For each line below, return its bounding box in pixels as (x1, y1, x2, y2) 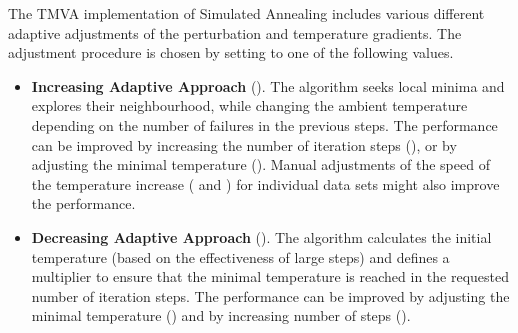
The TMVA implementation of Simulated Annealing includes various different (8, 3, 485, 23)
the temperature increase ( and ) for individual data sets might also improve (31, 173, 500, 194)
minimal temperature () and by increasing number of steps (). (31, 305, 411, 326)
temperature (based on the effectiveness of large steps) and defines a (31, 246, 450, 267)
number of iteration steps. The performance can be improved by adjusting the (31, 285, 510, 306)
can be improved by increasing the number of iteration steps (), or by (31, 134, 457, 155)
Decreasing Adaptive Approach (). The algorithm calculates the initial (31, 226, 492, 247)
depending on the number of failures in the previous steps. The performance (31, 114, 498, 135)
